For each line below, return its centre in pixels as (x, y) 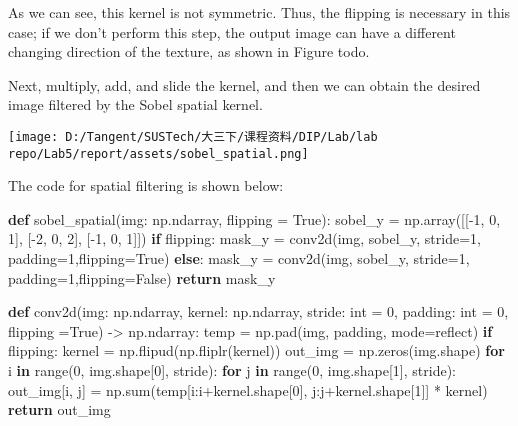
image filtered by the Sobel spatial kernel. (135, 104)
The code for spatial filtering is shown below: (146, 185)
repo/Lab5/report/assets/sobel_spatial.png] (158, 153)
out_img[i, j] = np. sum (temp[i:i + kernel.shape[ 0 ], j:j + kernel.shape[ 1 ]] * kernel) (248, 389)
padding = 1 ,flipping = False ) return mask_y (142, 277)
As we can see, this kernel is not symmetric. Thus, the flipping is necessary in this (259, 12)
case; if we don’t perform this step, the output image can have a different (232, 31)
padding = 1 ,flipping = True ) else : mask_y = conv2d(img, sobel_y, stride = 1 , (239, 258)
